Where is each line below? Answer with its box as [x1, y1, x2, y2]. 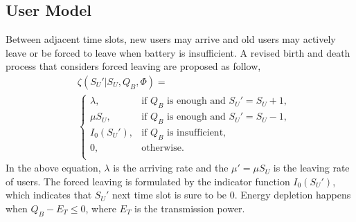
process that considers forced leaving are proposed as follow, [6, 59, 261, 73]
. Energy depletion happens [234, 187, 351, 202]
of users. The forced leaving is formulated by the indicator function [6, 174, 290, 188]
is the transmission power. [134, 201, 245, 215]
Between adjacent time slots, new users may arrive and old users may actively [6, 32, 336, 46]
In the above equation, [6, 160, 101, 175]
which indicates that [6, 187, 92, 202]
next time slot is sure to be [112, 187, 227, 202]
